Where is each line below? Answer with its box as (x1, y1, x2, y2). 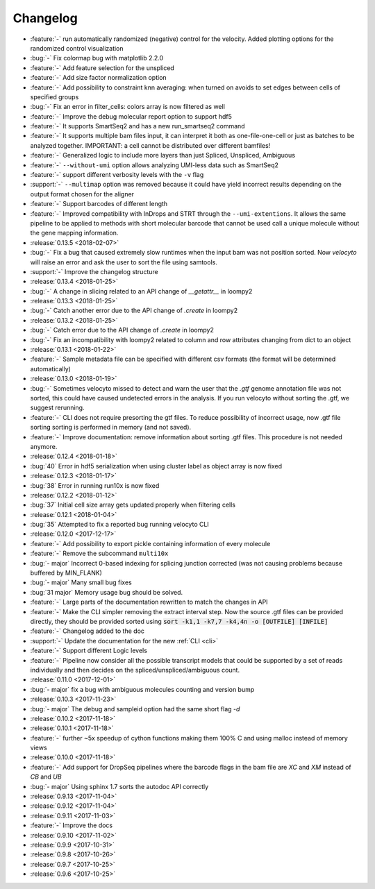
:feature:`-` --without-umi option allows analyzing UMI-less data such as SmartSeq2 (30, 160, 279, 169)
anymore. (30, 442, 58, 450)
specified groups (30, 92, 79, 101)
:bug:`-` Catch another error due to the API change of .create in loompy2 (30, 306, 238, 315)
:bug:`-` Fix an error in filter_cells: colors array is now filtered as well (30, 103, 226, 111)
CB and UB (30, 772, 62, 781)
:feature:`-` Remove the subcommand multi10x (30, 549, 169, 558)
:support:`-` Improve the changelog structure (30, 267, 159, 276)
